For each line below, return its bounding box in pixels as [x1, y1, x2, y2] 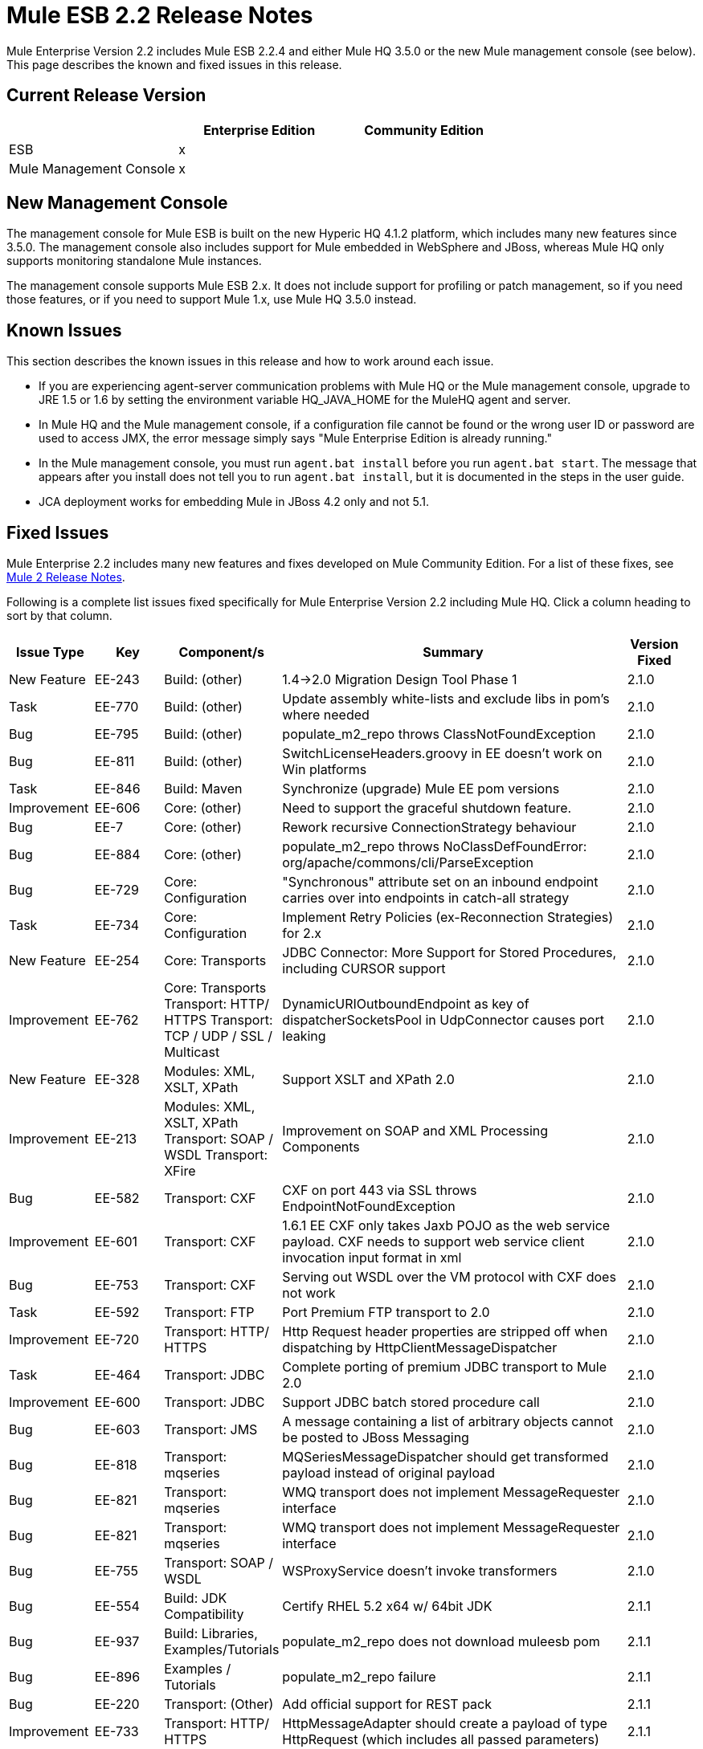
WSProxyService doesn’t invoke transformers [282, 1563, 558, 1580]
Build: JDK [164, 1590, 227, 1607]
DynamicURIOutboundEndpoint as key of [282, 996, 529, 1013]
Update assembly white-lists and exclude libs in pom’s [282, 691, 610, 707]
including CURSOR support [282, 960, 446, 977]
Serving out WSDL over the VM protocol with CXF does [282, 1269, 616, 1286]
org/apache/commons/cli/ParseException [282, 854, 533, 871]
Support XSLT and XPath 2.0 [282, 1071, 455, 1088]
